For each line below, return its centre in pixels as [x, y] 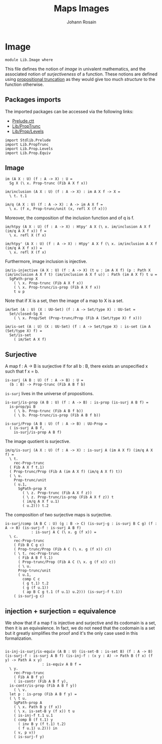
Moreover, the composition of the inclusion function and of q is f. [70, 218]
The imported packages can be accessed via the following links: [69, 111]
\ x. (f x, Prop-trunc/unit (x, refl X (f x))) [58, 209]
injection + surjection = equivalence [61, 611]
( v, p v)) [25, 732]
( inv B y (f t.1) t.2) [42, 724]
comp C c [31, 579]
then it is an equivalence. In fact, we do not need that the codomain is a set [80, 628]
